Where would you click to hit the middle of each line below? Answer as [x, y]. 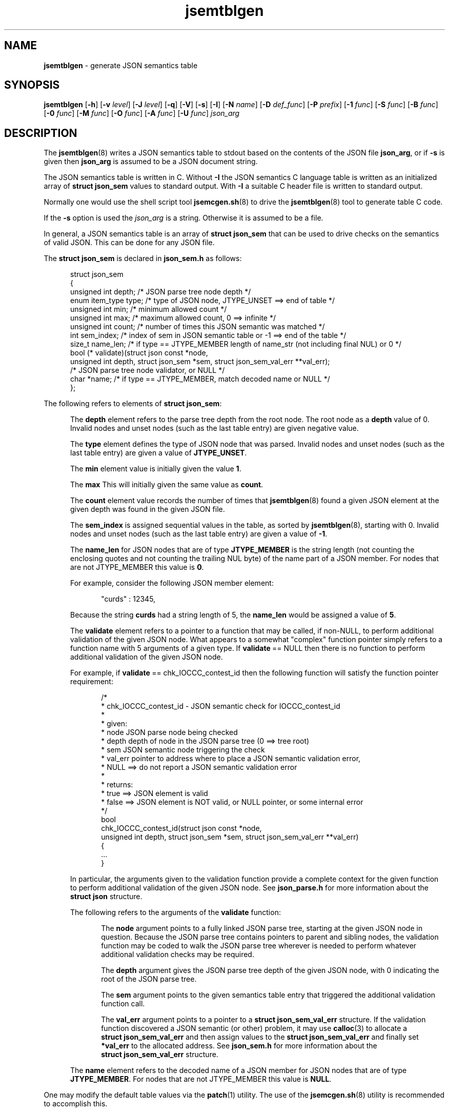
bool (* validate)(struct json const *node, [139, 353]
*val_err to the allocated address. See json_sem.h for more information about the [239, 1046]
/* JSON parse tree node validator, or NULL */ [148, 370]
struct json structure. [106, 897]
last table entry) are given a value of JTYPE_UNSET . [159, 453]
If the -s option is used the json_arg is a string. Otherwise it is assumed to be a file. [183, 218]
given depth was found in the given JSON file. [148, 509]
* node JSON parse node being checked [169, 732]
